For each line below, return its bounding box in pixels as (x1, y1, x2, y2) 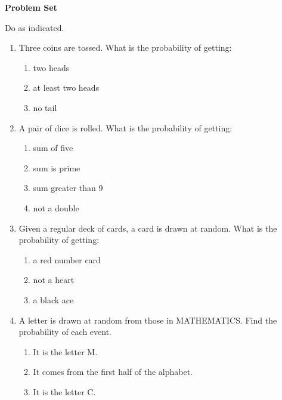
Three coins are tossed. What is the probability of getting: (18, 41, 232, 54)
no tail (33, 101, 57, 113)
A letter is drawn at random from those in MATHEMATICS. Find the (18, 313, 277, 326)
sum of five (33, 141, 73, 154)
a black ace (33, 293, 74, 306)
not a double (33, 201, 79, 214)
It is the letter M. (33, 345, 98, 358)
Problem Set (5, 1, 57, 13)
